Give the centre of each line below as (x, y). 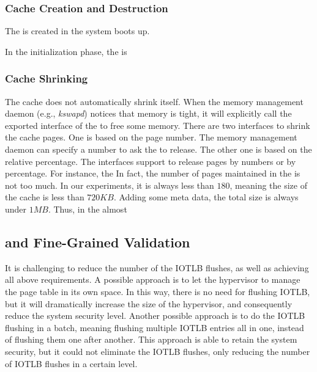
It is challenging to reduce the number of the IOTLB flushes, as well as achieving (157, 267)
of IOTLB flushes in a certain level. (71, 363)
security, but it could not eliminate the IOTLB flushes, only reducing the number (158, 351)
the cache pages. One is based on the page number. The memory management (151, 137)
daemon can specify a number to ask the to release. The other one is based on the (158, 149)
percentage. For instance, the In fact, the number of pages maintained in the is (153, 173)
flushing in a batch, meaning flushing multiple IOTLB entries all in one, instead (155, 327)
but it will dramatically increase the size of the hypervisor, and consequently (149, 303)
